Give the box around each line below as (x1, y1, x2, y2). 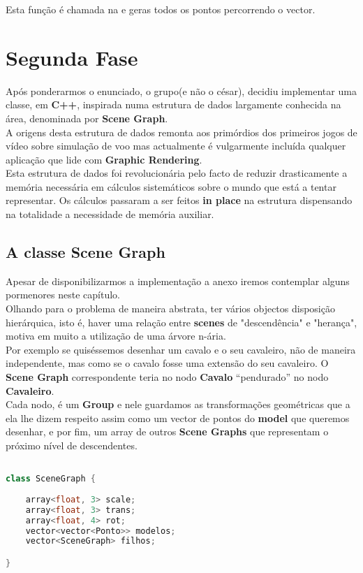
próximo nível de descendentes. (6, 437, 138, 452)
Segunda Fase (6, 43, 138, 71)
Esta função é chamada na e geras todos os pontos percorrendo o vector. (6, 2, 316, 16)
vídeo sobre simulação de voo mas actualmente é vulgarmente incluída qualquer (6, 138, 346, 153)
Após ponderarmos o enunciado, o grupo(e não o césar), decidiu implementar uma (6, 83, 357, 98)
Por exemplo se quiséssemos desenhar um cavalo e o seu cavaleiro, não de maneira (6, 342, 356, 356)
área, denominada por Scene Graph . (6, 110, 168, 125)
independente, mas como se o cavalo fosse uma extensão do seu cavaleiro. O (6, 356, 329, 370)
